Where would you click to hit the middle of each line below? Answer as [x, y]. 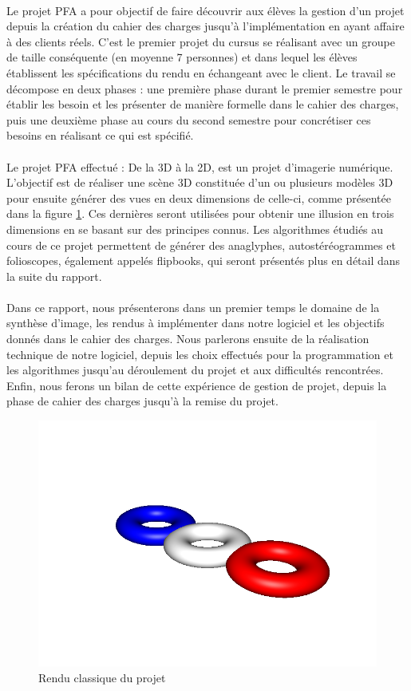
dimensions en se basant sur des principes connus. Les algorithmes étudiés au [195, 229]
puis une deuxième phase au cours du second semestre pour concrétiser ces [189, 119]
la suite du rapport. [54, 276]
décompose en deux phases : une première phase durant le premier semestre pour [205, 88]
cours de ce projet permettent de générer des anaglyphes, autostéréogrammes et [201, 245]
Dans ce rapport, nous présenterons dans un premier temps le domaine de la [193, 307]
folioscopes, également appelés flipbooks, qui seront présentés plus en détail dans [204, 261]
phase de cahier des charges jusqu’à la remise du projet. [142, 401]
